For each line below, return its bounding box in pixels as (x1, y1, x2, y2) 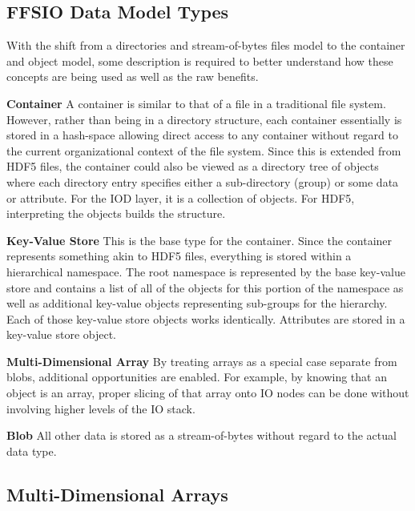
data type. (6, 442, 57, 459)
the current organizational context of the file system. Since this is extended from (6, 142, 401, 159)
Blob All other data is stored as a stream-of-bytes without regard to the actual (6, 427, 397, 444)
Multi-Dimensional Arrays (6, 481, 228, 506)
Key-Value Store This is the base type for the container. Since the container (6, 231, 393, 248)
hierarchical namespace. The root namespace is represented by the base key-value (6, 263, 405, 280)
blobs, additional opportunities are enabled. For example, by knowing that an (6, 368, 387, 385)
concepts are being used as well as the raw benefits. (6, 68, 259, 85)
